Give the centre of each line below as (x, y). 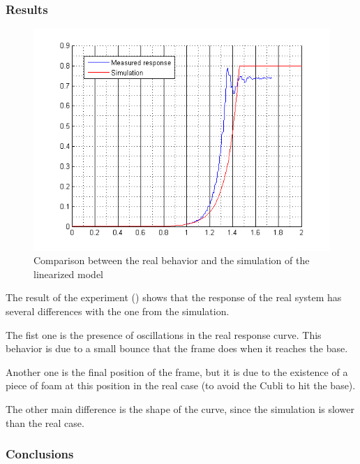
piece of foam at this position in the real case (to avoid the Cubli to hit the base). (181, 385)
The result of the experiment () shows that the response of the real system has (174, 297)
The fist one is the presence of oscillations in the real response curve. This (164, 334)
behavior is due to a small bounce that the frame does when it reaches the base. (177, 348)
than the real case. (45, 422)
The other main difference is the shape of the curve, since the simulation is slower (180, 408)
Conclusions (40, 454)
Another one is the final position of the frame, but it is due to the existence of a (177, 371)
